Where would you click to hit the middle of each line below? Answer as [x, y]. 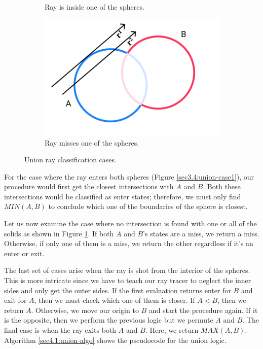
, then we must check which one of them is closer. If [115, 300]
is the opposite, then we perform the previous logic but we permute [109, 320]
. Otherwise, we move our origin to [85, 310]
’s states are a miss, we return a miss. [201, 233]
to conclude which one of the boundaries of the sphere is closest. [148, 206]
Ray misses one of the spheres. [92, 142]
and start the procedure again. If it [203, 310]
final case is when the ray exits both [60, 330]
